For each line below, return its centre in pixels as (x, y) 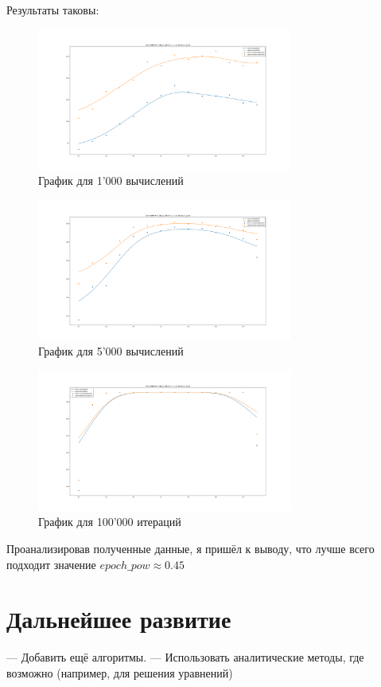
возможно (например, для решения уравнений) (120, 672)
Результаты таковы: (53, 10)
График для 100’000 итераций (110, 522)
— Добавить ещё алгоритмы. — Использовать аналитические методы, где (185, 657)
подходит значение (51, 564)
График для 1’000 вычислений (111, 181)
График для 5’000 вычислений (111, 351)
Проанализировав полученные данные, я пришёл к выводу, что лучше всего (190, 548)
